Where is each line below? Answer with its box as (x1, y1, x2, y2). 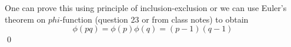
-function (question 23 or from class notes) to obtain (59, 13, 249, 25)
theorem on (5, 13, 46, 25)
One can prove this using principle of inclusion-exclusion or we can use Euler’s (5, 2, 287, 13)
